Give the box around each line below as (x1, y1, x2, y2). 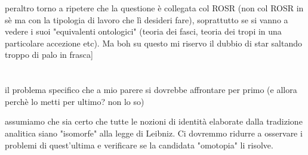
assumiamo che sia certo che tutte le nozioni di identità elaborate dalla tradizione (5, 115, 303, 128)
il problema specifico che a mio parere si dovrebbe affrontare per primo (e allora (5, 83, 297, 96)
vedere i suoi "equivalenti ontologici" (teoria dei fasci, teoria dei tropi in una (5, 25, 282, 38)
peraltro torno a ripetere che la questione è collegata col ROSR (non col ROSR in (5, 2, 304, 14)
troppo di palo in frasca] (5, 48, 93, 61)
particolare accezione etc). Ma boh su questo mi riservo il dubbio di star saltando (5, 36, 302, 49)
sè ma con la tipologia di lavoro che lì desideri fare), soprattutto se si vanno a (5, 13, 288, 26)
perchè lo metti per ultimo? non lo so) (5, 95, 144, 107)
